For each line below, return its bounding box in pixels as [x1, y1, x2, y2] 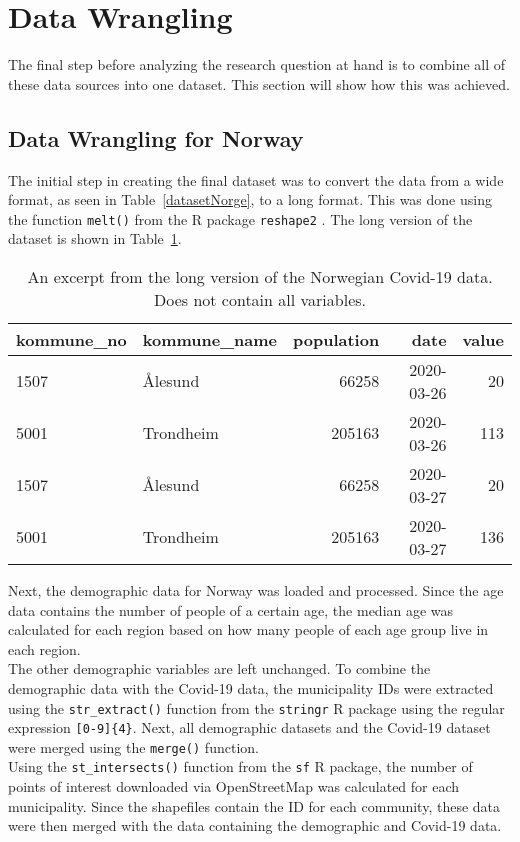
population [293, 327, 380, 351]
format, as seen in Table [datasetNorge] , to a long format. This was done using [8, 189, 492, 210]
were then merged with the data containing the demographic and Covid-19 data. [8, 815, 502, 836]
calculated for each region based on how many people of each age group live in [8, 619, 489, 640]
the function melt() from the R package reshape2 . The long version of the [8, 208, 473, 229]
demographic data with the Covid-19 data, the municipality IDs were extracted [8, 677, 494, 698]
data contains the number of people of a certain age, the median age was [8, 599, 454, 620]
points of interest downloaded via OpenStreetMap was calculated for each [8, 776, 460, 797]
